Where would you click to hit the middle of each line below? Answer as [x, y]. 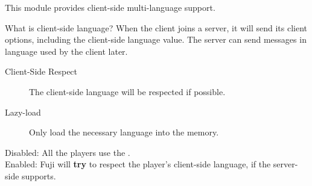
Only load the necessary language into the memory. [124, 132]
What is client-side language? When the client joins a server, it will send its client [156, 27]
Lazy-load [23, 112]
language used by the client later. [66, 51]
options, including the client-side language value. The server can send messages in [156, 39]
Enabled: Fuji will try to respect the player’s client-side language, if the [138, 164]
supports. [39, 175]
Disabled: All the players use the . [68, 152]
